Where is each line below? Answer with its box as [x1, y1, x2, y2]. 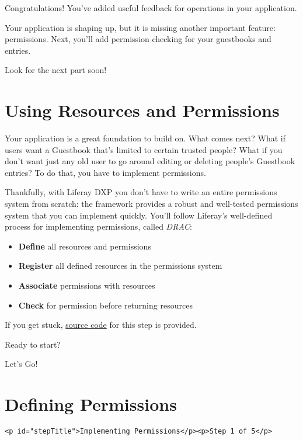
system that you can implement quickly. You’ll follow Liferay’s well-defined [5, 209, 273, 221]
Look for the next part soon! [5, 64, 107, 76]
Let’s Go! [5, 358, 38, 370]
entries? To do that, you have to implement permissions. [5, 166, 206, 178]
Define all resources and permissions [18, 240, 151, 252]
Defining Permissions [5, 392, 177, 416]
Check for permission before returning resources [18, 299, 193, 311]
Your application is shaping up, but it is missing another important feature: [5, 21, 276, 33]
